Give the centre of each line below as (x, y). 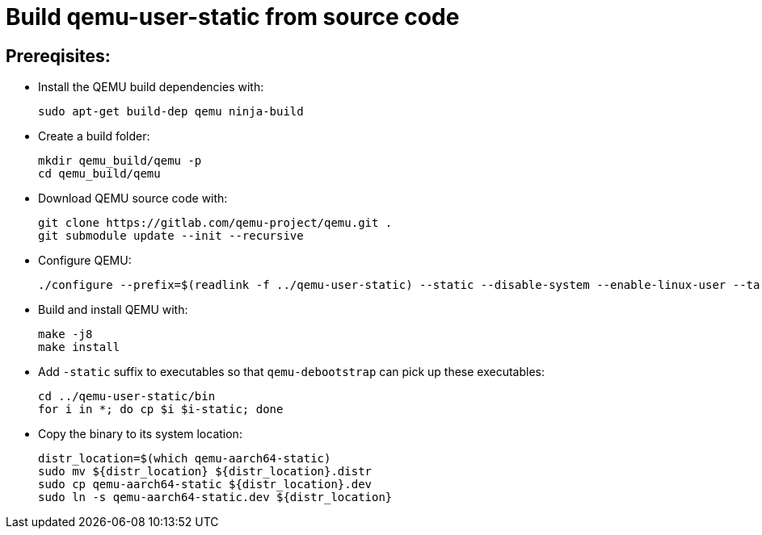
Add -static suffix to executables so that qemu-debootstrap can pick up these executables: (292, 372)
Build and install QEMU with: (113, 310)
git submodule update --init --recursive (171, 236)
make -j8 (65, 334)
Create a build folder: (94, 136)
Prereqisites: (58, 56)
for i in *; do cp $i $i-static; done (161, 410)
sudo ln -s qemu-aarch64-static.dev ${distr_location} (215, 497)
